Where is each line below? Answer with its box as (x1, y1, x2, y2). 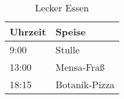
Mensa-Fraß (55, 60, 105, 74)
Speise (55, 25, 86, 38)
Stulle (55, 43, 80, 56)
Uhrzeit (10, 25, 46, 38)
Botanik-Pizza (55, 77, 115, 91)
